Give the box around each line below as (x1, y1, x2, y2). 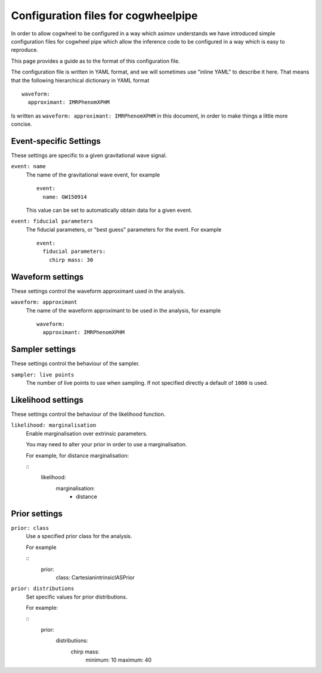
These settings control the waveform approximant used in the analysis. (11, 287, 185, 295)
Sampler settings (11, 344, 76, 354)
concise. (11, 121, 32, 128)
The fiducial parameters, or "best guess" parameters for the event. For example (26, 226, 222, 233)
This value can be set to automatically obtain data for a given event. (26, 206, 193, 214)
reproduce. (11, 47, 39, 54)
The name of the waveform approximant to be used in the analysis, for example (26, 307, 221, 314)
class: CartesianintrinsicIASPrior (55, 573, 135, 581)
